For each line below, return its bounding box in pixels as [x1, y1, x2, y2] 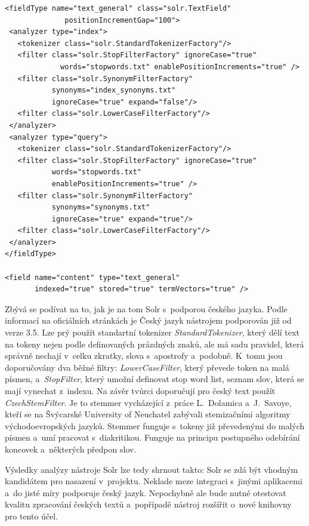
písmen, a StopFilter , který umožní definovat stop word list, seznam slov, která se [5, 373, 304, 385]
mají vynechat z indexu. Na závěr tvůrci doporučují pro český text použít [5, 384, 276, 396]
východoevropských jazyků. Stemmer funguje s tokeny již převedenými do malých [5, 419, 305, 432]
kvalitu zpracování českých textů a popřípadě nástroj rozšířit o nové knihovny [5, 498, 292, 510]
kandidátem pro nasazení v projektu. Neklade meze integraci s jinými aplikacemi [5, 475, 302, 487]
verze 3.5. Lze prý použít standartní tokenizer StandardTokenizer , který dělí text [5, 326, 299, 339]
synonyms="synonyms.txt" [51, 203, 150, 212]
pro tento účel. [5, 509, 58, 522]
